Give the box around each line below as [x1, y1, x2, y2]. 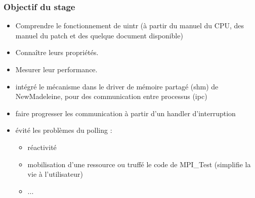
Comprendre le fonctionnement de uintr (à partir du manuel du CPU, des [15, 20, 244, 31]
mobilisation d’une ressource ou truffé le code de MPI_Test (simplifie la [27, 159, 251, 169]
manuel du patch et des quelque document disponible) [15, 30, 183, 40]
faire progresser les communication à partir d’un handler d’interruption [15, 108, 236, 118]
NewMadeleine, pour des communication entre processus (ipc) [15, 91, 207, 102]
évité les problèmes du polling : [15, 125, 112, 135]
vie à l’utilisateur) [27, 169, 83, 179]
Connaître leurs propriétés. [15, 47, 99, 58]
